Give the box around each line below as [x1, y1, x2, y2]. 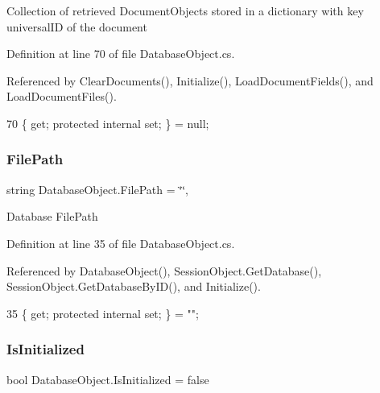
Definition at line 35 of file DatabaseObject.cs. [6, 234, 235, 251]
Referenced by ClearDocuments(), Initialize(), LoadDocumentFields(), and [6, 72, 374, 89]
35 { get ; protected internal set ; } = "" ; [6, 304, 199, 321]
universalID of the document [6, 18, 147, 35]
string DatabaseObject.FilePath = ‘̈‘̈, [6, 180, 188, 197]
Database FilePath [6, 208, 98, 225]
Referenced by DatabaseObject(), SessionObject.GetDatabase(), [6, 262, 322, 279]
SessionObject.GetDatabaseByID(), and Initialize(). [6, 278, 261, 295]
